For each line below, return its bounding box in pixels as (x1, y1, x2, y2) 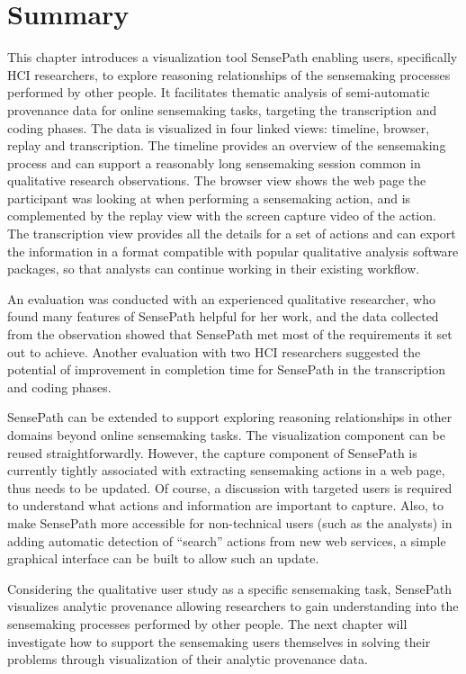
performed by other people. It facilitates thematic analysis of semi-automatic (7, 83, 430, 102)
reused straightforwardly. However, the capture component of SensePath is (7, 443, 417, 462)
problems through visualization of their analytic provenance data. (7, 650, 368, 669)
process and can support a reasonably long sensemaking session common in (7, 153, 421, 172)
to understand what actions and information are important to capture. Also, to (7, 496, 444, 515)
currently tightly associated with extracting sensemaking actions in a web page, (7, 461, 445, 480)
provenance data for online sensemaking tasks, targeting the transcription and (7, 100, 437, 119)
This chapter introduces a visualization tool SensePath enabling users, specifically (7, 48, 458, 67)
